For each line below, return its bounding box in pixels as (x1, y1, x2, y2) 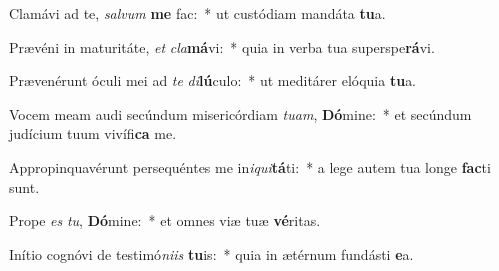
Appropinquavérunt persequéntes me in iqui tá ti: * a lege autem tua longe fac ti (9, 156, 491, 177)
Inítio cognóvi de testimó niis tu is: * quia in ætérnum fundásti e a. (9, 243, 414, 264)
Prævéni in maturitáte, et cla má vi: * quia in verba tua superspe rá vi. (9, 36, 435, 57)
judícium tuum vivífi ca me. (9, 123, 177, 144)
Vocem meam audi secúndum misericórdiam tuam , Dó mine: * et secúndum (9, 103, 472, 124)
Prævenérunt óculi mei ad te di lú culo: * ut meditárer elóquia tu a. (9, 70, 417, 91)
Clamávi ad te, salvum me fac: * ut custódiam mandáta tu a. (9, 3, 386, 23)
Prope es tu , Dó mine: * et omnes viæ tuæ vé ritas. (9, 210, 321, 231)
